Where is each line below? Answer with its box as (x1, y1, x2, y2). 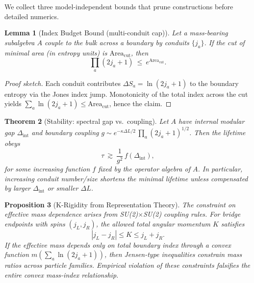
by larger (4, 183, 30, 193)
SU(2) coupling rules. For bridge (143, 209, 241, 219)
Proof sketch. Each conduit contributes (4, 78, 121, 88)
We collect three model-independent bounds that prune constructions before (4, 1, 233, 11)
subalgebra (4, 37, 35, 47)
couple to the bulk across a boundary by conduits (44, 37, 189, 47)
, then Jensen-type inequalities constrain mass (104, 249, 242, 259)
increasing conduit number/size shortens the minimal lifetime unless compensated (4, 173, 248, 183)
